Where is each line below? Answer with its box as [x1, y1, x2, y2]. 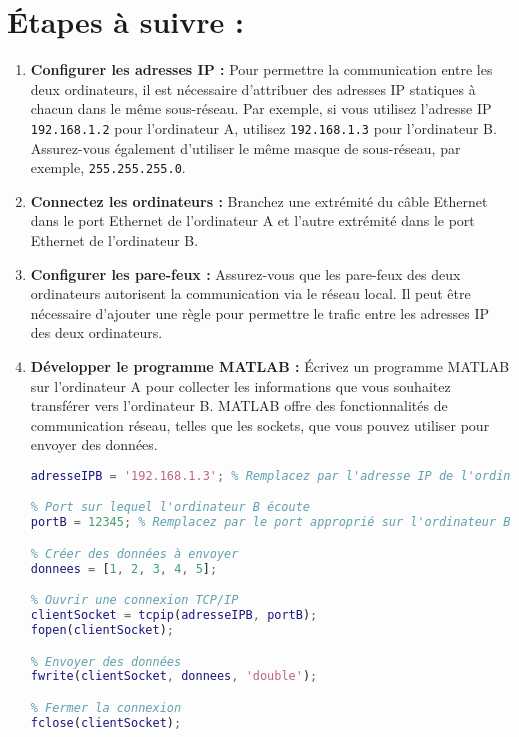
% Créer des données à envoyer [30, 546, 239, 561]
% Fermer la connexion [30, 700, 182, 715]
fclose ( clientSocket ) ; [30, 715, 182, 730]
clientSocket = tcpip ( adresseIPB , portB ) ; [30, 608, 318, 623]
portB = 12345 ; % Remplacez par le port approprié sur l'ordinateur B [30, 515, 511, 530]
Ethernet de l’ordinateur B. [30, 230, 199, 250]
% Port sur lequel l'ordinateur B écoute [30, 500, 310, 515]
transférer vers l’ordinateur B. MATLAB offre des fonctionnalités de [30, 395, 448, 416]
